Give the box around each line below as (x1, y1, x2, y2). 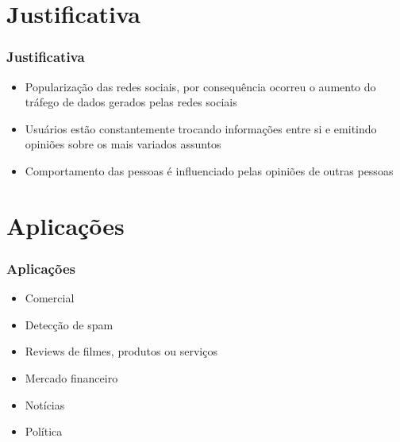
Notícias (25, 396, 65, 413)
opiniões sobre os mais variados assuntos (25, 136, 221, 152)
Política (25, 423, 63, 440)
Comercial (25, 290, 75, 306)
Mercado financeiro (25, 369, 118, 386)
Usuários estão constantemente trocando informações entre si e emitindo (25, 120, 377, 136)
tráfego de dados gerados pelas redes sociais (25, 94, 237, 110)
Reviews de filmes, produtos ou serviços (25, 343, 217, 359)
